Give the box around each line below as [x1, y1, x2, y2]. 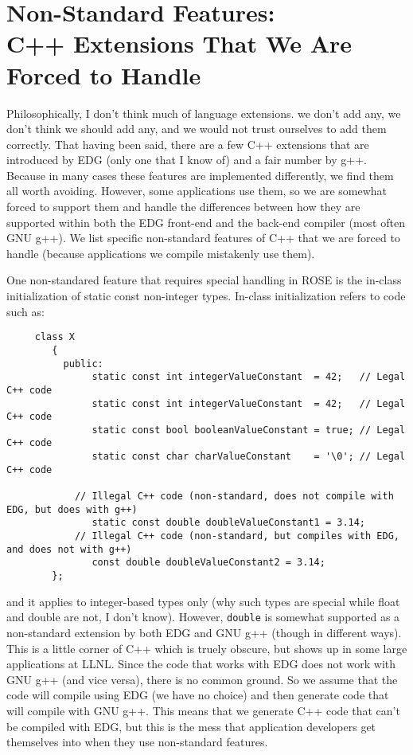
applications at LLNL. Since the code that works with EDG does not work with [6, 655, 396, 672]
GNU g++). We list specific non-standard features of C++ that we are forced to [6, 229, 400, 246]
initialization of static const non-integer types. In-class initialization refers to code [6, 288, 406, 304]
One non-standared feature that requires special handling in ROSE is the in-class [6, 272, 402, 288]
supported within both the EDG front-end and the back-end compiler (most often [6, 213, 405, 230]
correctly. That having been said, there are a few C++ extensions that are [6, 135, 369, 152]
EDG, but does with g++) [6, 503, 138, 515]
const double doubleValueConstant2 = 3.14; [92, 557, 325, 569]
